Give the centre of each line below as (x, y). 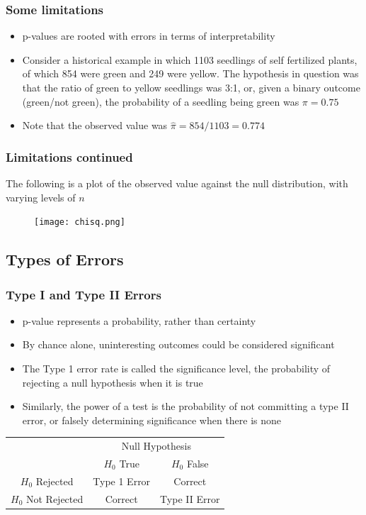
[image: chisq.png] (80, 222)
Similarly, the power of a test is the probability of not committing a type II (185, 406)
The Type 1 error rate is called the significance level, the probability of (176, 369)
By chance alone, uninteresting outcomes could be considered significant (178, 344)
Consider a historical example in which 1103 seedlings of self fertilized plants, (190, 59)
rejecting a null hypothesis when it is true (113, 382)
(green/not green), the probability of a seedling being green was (161, 101)
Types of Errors (65, 259)
